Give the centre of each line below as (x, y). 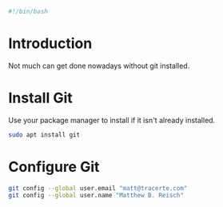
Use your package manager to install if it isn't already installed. (112, 120)
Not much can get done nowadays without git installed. (99, 66)
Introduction (50, 44)
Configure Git (54, 167)
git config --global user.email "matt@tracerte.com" (98, 188)
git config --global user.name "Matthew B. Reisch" (96, 196)
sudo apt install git (44, 135)
